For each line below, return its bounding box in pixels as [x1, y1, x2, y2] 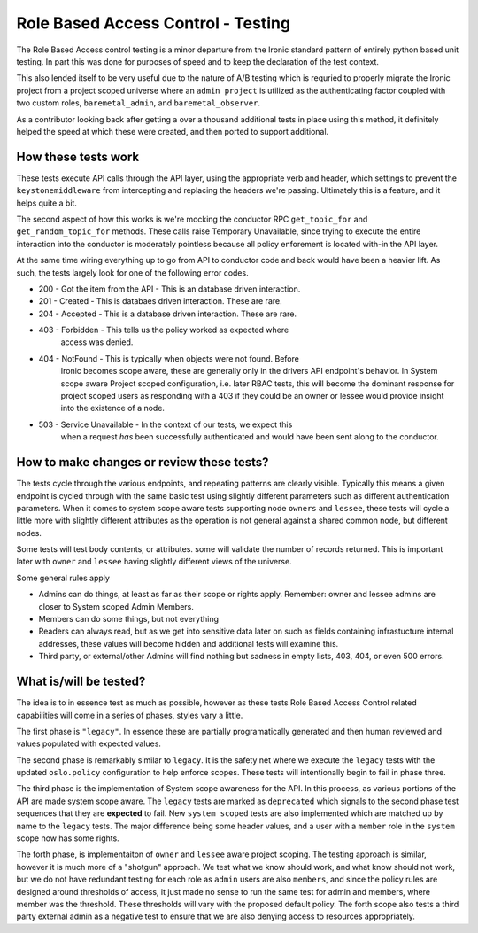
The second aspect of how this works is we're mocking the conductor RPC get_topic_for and [16, 214, 368, 224]
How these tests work [16, 149, 140, 164]
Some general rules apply [16, 572, 111, 583]
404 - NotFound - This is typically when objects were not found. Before [38, 353, 300, 363]
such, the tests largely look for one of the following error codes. [16, 267, 249, 278]
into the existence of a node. [60, 403, 166, 414]
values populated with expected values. [16, 738, 161, 749]
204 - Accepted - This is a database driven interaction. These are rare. [38, 308, 297, 319]
